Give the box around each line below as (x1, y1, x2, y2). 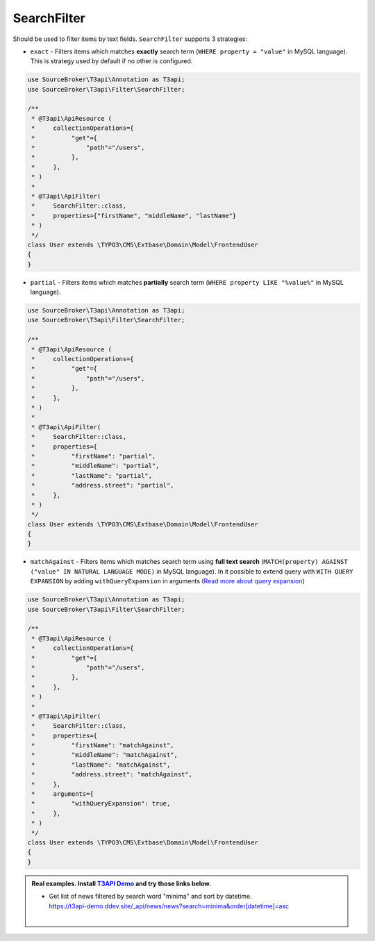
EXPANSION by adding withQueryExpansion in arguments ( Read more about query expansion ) (30, 577, 305, 585)
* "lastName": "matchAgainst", (31, 760, 171, 769)
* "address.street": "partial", (31, 481, 174, 490)
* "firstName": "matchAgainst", (31, 742, 174, 749)
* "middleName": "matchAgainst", (31, 751, 178, 759)
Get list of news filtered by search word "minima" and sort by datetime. (49, 892, 253, 901)
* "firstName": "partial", (31, 452, 156, 460)
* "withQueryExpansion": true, (31, 799, 171, 808)
